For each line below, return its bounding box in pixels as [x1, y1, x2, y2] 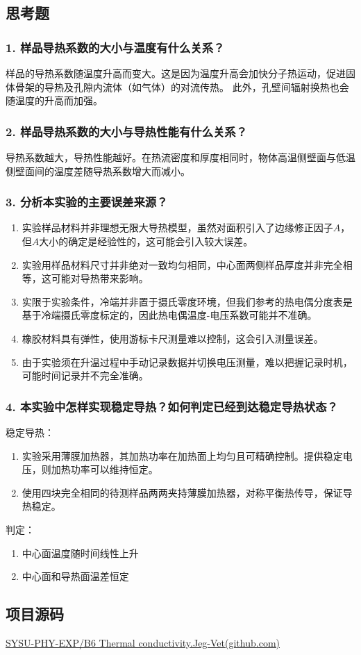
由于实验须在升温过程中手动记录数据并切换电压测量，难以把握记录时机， [22, 354, 353, 369]
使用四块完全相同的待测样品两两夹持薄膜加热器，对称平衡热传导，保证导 [22, 485, 353, 499]
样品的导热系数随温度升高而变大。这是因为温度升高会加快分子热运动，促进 [6, 66, 346, 80]
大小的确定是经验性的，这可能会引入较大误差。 [39, 234, 253, 248]
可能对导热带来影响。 [51, 271, 149, 285]
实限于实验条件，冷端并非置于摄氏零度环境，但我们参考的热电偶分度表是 [22, 294, 353, 308]
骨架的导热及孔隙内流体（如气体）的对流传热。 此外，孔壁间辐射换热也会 [15, 79, 349, 94]
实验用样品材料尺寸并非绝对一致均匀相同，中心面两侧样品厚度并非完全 [22, 257, 343, 272]
